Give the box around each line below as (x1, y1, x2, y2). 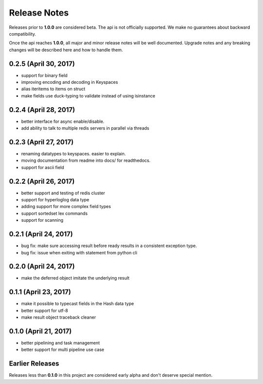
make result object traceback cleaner (21, 314, 96, 320)
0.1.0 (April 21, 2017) (9, 327, 72, 335)
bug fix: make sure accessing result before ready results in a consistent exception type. (21, 243, 197, 249)
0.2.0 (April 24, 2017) (9, 262, 75, 270)
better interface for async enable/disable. (21, 118, 105, 124)
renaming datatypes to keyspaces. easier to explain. (21, 151, 126, 156)
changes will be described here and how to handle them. (9, 47, 123, 53)
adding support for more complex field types (21, 204, 112, 210)
